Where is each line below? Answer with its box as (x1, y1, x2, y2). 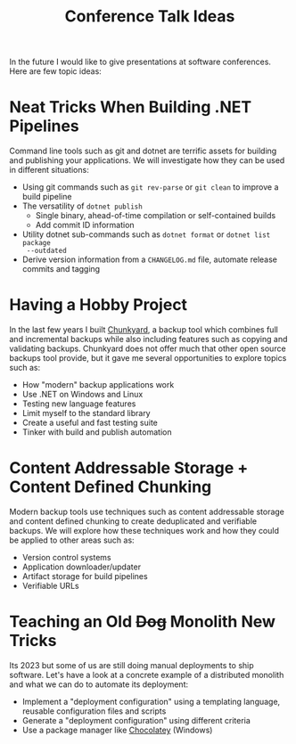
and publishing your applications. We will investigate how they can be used (9, 155, 285, 166)
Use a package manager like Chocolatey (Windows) (21, 724, 213, 735)
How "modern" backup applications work (21, 380, 175, 390)
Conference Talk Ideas (64, 6, 235, 27)
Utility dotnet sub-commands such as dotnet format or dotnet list (21, 229, 271, 240)
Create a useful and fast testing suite (21, 417, 158, 429)
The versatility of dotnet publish (21, 200, 143, 211)
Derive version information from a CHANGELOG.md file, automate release (21, 254, 278, 265)
